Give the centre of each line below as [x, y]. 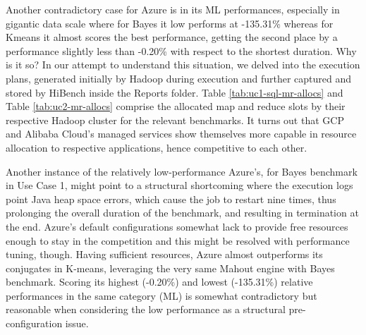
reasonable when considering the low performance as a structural [146, 309]
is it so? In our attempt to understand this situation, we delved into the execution [183, 65]
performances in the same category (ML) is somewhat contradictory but [161, 295]
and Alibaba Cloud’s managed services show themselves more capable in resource [181, 134]
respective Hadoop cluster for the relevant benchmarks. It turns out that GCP [175, 120]
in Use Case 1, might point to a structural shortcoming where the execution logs [179, 185]
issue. [77, 323]
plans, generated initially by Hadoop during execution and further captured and [178, 78]
